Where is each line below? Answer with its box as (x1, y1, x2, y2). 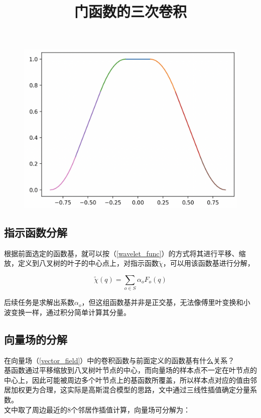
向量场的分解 (4, 331, 67, 347)
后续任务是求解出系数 (4, 297, 74, 307)
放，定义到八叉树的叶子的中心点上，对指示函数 (4, 258, 159, 268)
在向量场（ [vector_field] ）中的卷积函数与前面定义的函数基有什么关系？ (4, 355, 235, 365)
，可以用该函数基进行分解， (163, 258, 254, 268)
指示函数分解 (4, 224, 67, 240)
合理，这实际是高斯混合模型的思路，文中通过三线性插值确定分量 (39, 384, 250, 395)
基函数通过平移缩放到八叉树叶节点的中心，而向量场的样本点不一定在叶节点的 (4, 365, 257, 375)
